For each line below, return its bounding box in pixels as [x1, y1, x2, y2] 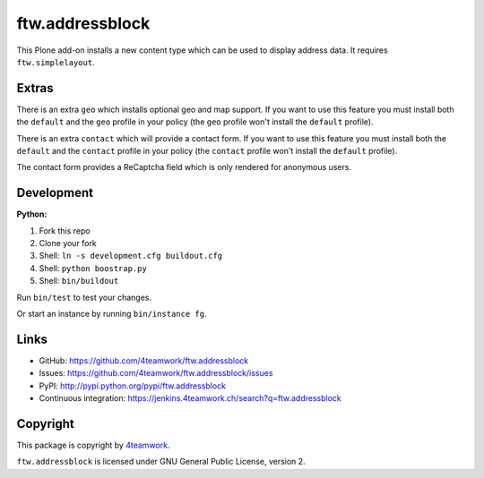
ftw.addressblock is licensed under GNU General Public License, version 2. [16, 457, 306, 467]
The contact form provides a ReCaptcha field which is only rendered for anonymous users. [16, 162, 352, 173]
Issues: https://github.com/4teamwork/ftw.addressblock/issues [39, 368, 273, 379]
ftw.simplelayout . [16, 56, 95, 67]
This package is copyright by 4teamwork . [16, 440, 170, 451]
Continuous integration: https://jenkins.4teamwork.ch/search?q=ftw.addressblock [39, 393, 341, 404]
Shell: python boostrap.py [39, 262, 147, 273]
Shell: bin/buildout [39, 276, 119, 286]
